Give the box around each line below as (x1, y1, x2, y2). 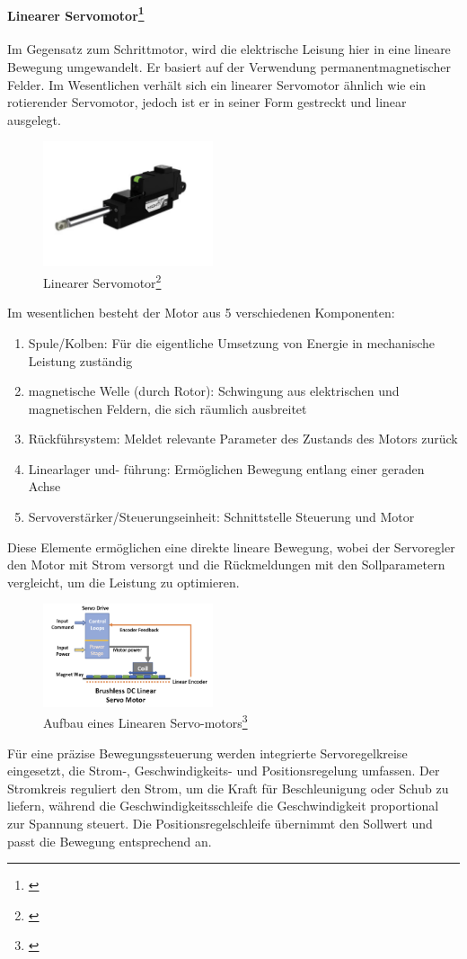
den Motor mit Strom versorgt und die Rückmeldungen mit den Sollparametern (7, 555, 445, 574)
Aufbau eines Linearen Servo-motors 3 (43, 711, 248, 732)
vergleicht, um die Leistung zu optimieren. (7, 572, 240, 591)
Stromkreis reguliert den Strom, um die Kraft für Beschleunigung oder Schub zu (7, 778, 449, 797)
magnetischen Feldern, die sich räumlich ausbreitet (28, 399, 307, 417)
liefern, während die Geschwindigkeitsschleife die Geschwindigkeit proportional (7, 796, 439, 815)
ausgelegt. (7, 110, 61, 129)
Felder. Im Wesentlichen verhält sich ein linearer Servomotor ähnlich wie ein (7, 75, 427, 94)
